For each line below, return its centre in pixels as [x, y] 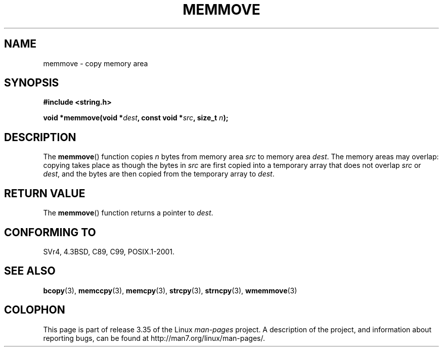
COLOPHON [35, 310]
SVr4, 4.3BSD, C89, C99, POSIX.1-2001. [109, 251]
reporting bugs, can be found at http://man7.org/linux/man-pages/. [154, 338]
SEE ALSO [30, 271]
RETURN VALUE [45, 193]
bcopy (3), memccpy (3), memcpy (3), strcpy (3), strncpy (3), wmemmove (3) [170, 290]
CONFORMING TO [50, 232]
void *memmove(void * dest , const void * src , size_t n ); [136, 118]
